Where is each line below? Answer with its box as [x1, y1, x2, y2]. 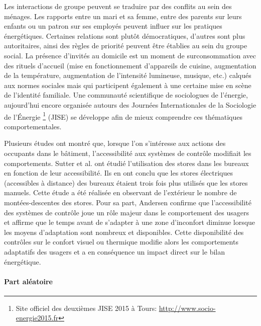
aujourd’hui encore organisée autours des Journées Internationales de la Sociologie [4, 99, 256, 110]
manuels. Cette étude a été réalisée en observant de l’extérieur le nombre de [4, 187, 237, 198]
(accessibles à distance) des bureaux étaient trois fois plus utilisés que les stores [4, 177, 248, 188]
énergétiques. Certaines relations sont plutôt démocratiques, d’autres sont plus [4, 30, 245, 41]
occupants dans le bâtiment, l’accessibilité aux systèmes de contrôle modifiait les [4, 147, 251, 158]
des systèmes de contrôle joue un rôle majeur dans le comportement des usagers [4, 207, 249, 217]
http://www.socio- [159, 302, 216, 313]
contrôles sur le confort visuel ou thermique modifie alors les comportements [4, 236, 238, 247]
